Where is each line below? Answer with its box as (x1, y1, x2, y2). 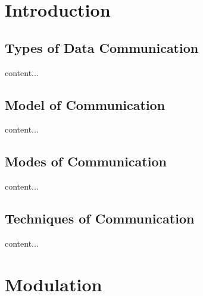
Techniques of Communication (5, 209, 195, 228)
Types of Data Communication (5, 38, 199, 56)
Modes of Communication (5, 152, 167, 171)
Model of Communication (5, 95, 165, 114)
